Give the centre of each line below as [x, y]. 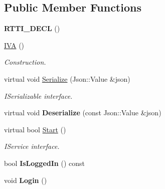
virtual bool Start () [35, 129]
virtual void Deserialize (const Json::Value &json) [83, 113]
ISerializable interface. [38, 96]
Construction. [25, 62]
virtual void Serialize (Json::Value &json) [67, 78]
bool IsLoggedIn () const [44, 163]
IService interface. [32, 146]
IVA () [14, 45]
